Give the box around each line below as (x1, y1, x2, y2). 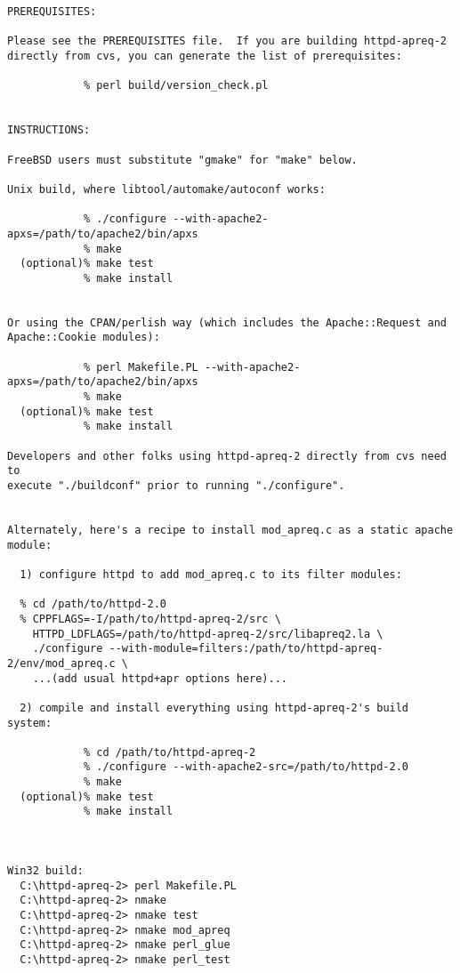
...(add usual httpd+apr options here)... (32, 671, 287, 685)
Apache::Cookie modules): (7, 331, 160, 344)
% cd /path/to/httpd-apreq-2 (83, 745, 256, 759)
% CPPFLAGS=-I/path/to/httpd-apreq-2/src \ (20, 612, 281, 625)
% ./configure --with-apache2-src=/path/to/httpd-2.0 (83, 760, 409, 774)
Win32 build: (7, 864, 84, 878)
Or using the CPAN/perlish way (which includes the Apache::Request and (7, 316, 447, 329)
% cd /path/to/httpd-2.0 (20, 598, 166, 611)
